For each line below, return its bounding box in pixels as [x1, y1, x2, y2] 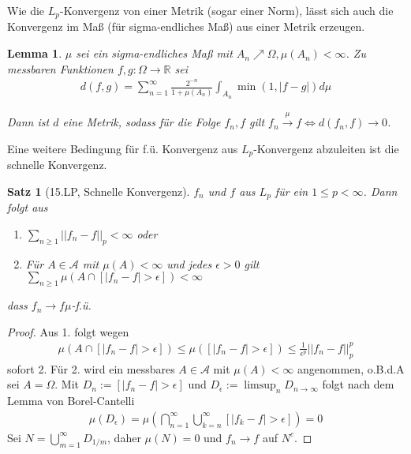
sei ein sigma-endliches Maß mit [76, 45, 233, 62]
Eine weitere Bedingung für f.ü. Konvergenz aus [7, 140, 238, 156]
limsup [244, 380, 276, 392]
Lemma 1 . [7, 45, 62, 62]
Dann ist [7, 114, 50, 130]
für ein [275, 182, 308, 199]
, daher [107, 429, 141, 445]
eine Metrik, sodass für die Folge [62, 114, 221, 130]
